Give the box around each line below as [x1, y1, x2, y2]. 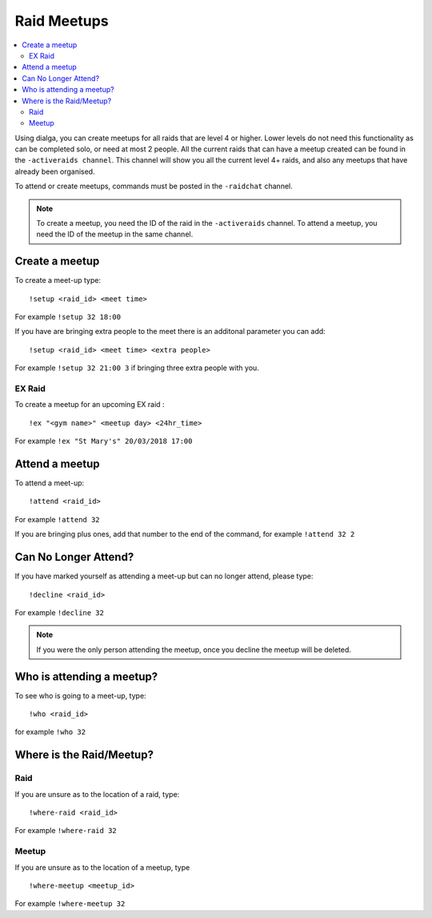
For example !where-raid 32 [14, 826, 118, 835]
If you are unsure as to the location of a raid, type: [14, 789, 180, 799]
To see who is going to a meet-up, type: [14, 691, 147, 700]
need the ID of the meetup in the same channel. [36, 229, 194, 240]
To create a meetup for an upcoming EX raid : [14, 400, 165, 409]
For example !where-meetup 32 [14, 899, 126, 908]
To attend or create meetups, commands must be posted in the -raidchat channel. [14, 181, 294, 191]
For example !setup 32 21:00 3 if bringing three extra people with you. [14, 363, 259, 372]
